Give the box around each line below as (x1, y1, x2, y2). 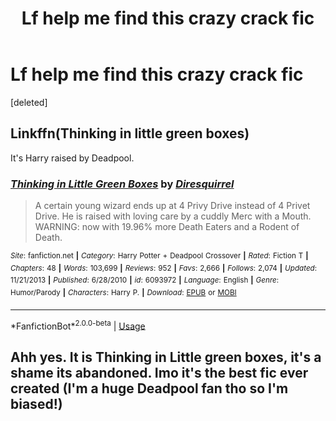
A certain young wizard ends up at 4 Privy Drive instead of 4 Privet (34, 200, 311, 212)
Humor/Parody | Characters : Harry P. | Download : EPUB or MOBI (10, 288, 237, 298)
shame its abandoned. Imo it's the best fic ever (10, 364, 309, 381)
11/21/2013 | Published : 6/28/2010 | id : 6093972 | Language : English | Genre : (10, 275, 280, 286)
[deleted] (10, 96, 48, 108)
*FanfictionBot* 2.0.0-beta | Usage (10, 318, 146, 332)
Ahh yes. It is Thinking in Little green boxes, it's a (10, 348, 322, 366)
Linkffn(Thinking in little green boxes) (10, 125, 250, 142)
